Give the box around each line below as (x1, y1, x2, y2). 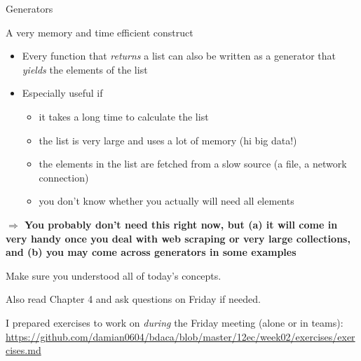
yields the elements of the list (22, 62, 148, 76)
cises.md (6, 343, 41, 357)
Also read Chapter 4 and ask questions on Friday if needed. (6, 292, 261, 306)
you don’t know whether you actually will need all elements (39, 193, 294, 208)
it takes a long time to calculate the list (39, 109, 209, 123)
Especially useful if (22, 86, 103, 100)
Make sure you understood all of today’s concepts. (6, 268, 222, 282)
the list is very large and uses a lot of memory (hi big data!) (39, 132, 297, 147)
